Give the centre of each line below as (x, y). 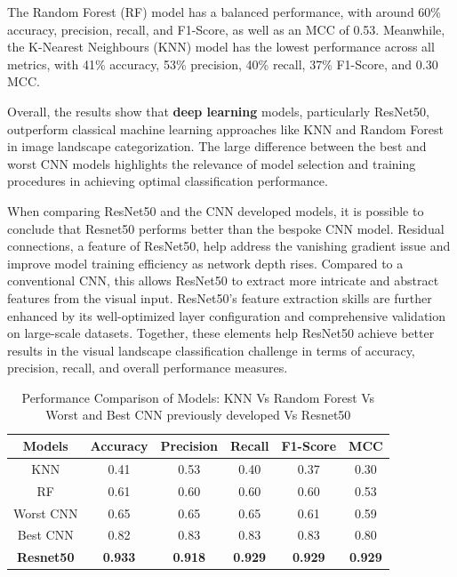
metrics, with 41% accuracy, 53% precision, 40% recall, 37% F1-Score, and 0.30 (223, 64)
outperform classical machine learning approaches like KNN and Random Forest (225, 128)
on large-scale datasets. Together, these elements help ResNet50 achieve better (221, 333)
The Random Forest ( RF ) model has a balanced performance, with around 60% (224, 12)
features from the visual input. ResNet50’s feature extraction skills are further (220, 297)
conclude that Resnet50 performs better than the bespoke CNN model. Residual (226, 228)
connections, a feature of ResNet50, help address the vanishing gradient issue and (229, 246)
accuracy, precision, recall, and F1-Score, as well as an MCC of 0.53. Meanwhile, (226, 29)
